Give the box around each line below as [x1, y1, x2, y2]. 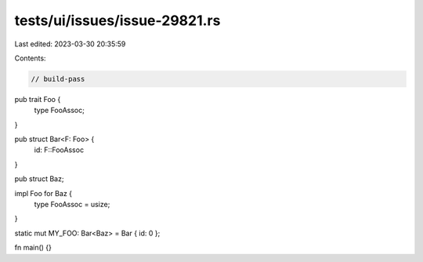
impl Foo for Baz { [14, 188, 73, 198]
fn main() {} [14, 243, 52, 253]
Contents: [14, 53, 46, 63]
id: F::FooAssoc [34, 145, 85, 155]
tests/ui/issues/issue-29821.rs [14, 12, 221, 29]
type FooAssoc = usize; [34, 200, 110, 209]
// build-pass [31, 75, 85, 83]
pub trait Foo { [14, 94, 61, 104]
